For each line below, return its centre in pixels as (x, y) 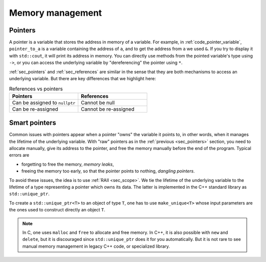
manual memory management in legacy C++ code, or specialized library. (96, 246)
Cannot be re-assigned (108, 109)
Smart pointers (33, 123)
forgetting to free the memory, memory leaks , (68, 164)
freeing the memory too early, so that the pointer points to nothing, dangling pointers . (108, 171)
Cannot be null (98, 102)
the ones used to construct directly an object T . (57, 210)
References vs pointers (36, 88)
